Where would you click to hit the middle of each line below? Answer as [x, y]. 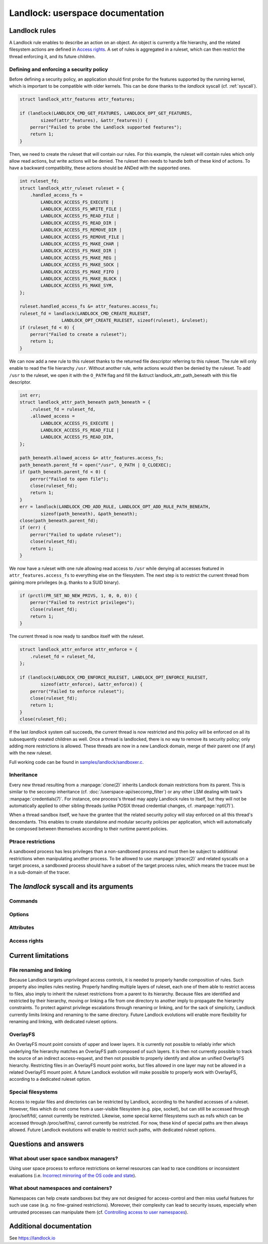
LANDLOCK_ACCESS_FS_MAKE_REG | [78, 258]
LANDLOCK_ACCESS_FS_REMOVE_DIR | [81, 230]
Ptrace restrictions [32, 841]
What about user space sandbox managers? [64, 1158]
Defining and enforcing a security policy [59, 69]
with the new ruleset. [31, 753]
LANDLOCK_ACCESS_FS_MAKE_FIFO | [80, 272]
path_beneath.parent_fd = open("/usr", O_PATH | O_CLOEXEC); [96, 465]
